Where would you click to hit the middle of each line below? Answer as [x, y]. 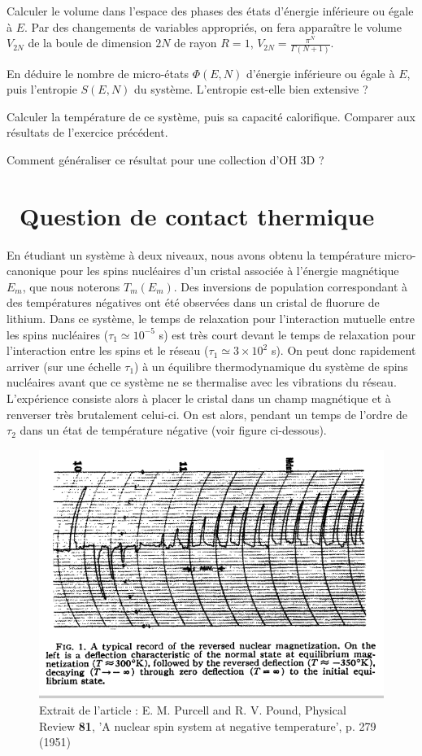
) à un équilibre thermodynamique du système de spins [271, 366]
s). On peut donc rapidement [344, 350]
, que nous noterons [71, 286]
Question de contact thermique [197, 215]
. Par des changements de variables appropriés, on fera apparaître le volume [213, 26]
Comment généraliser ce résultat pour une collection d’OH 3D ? [165, 159]
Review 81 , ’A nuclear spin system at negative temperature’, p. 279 [208, 725]
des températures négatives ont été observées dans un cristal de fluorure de [193, 302]
